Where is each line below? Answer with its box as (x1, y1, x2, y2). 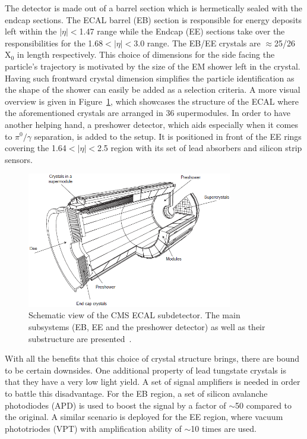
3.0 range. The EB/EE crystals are (134, 36, 261, 49)
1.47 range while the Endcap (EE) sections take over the (79, 25, 285, 37)
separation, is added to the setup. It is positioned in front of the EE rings (34, 130, 302, 142)
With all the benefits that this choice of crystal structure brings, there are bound (5, 352, 300, 365)
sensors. (5, 153, 33, 165)
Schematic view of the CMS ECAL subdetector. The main (29, 309, 240, 321)
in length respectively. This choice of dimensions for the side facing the (17, 48, 275, 61)
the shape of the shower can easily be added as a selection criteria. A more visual (5, 83, 300, 96)
